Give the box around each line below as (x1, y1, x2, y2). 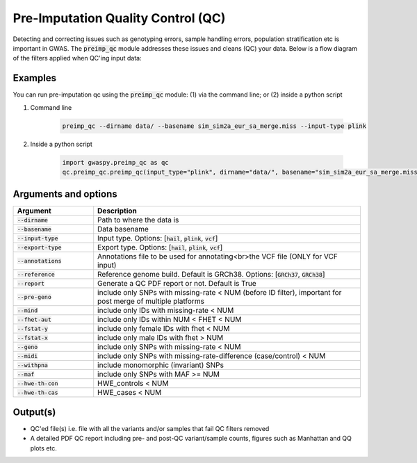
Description (97, 206, 137, 216)
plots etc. (30, 444, 57, 452)
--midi (17, 352, 38, 359)
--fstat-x (17, 334, 49, 341)
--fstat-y (17, 325, 49, 332)
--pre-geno (17, 293, 52, 300)
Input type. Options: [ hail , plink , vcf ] (97, 234, 218, 243)
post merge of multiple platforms (97, 296, 205, 306)
